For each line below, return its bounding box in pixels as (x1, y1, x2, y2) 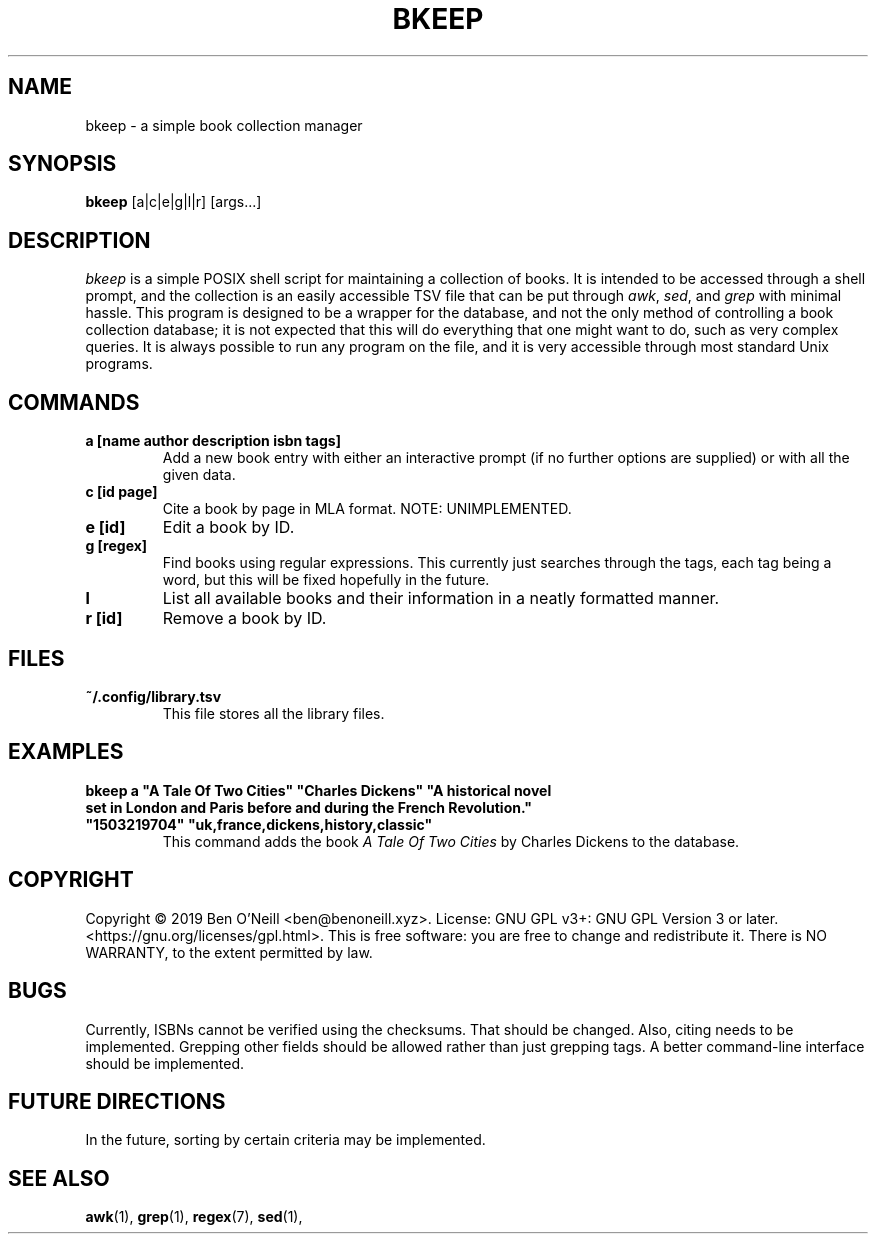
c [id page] (85, 483, 158, 501)
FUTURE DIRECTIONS (8, 1088, 226, 1114)
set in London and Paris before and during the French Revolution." (85, 798, 532, 816)
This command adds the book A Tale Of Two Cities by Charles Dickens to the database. (162, 832, 740, 850)
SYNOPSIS (8, 151, 117, 177)
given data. (162, 466, 236, 484)
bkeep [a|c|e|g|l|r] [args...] (85, 193, 262, 211)
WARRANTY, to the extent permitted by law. (85, 943, 373, 961)
